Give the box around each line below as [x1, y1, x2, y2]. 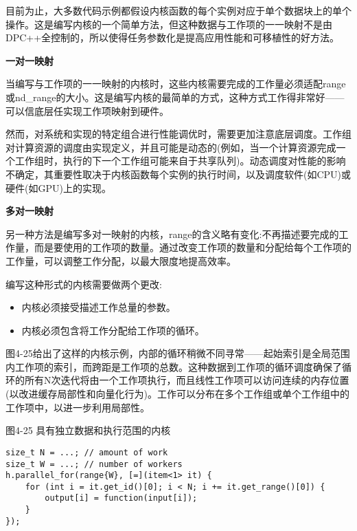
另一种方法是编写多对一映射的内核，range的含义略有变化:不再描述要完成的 [5, 226, 339, 241]
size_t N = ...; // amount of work [5, 447, 168, 457]
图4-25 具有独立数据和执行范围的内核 [5, 423, 171, 437]
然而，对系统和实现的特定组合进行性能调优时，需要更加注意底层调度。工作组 [5, 127, 352, 141]
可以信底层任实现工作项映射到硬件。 [5, 103, 169, 118]
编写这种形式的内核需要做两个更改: [5, 277, 162, 291]
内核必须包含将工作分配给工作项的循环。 [21, 323, 205, 337]
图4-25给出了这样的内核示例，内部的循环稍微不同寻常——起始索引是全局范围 [5, 346, 350, 360]
